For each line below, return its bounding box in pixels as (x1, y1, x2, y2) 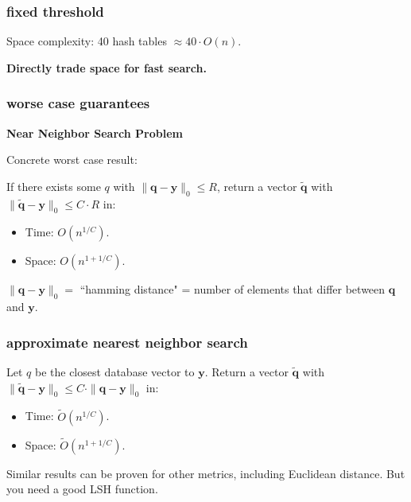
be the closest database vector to (34, 364, 195, 380)
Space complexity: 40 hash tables (6, 33, 167, 49)
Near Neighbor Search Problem (6, 124, 183, 141)
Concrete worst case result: (6, 151, 138, 168)
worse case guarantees (6, 93, 150, 113)
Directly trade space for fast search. (6, 59, 207, 76)
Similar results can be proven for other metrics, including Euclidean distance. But (6, 465, 405, 481)
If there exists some (6, 177, 101, 194)
